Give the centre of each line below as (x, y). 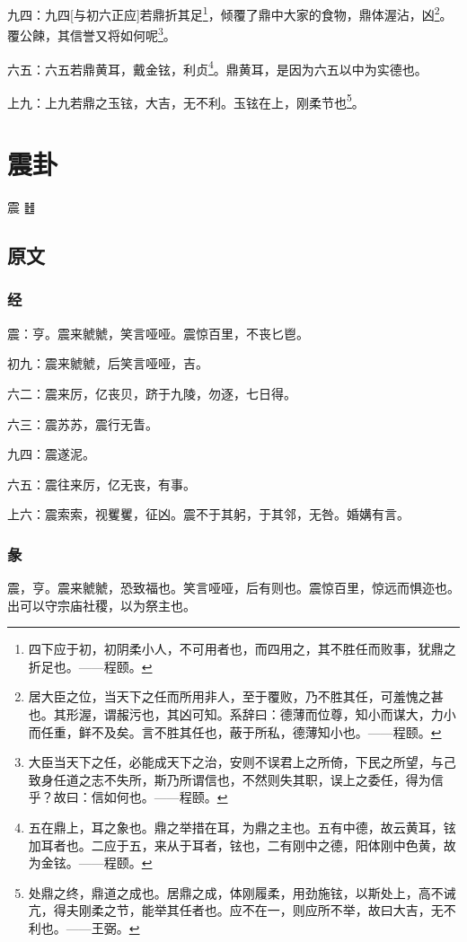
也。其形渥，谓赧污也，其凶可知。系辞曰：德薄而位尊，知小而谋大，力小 (242, 714)
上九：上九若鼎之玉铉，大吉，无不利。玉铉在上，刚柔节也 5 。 (186, 101)
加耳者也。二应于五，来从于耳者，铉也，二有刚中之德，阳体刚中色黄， (236, 845)
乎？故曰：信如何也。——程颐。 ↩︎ (128, 797)
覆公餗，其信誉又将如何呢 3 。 (92, 34)
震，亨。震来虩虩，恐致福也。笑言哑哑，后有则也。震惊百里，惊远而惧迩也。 (233, 588)
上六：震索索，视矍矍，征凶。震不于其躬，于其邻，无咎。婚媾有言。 (208, 514)
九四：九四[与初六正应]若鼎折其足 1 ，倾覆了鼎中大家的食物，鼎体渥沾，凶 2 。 (230, 13)
